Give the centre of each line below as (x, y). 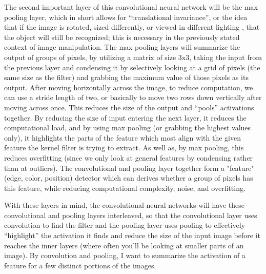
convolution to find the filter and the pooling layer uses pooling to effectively (125, 225)
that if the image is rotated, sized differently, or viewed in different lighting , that (132, 27)
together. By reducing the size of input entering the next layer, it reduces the (125, 117)
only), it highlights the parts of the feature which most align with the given (122, 137)
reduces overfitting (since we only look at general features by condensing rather (129, 157)
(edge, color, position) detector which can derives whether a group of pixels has (129, 178)
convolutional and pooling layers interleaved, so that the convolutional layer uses (131, 215)
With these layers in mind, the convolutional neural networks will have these (125, 205)
